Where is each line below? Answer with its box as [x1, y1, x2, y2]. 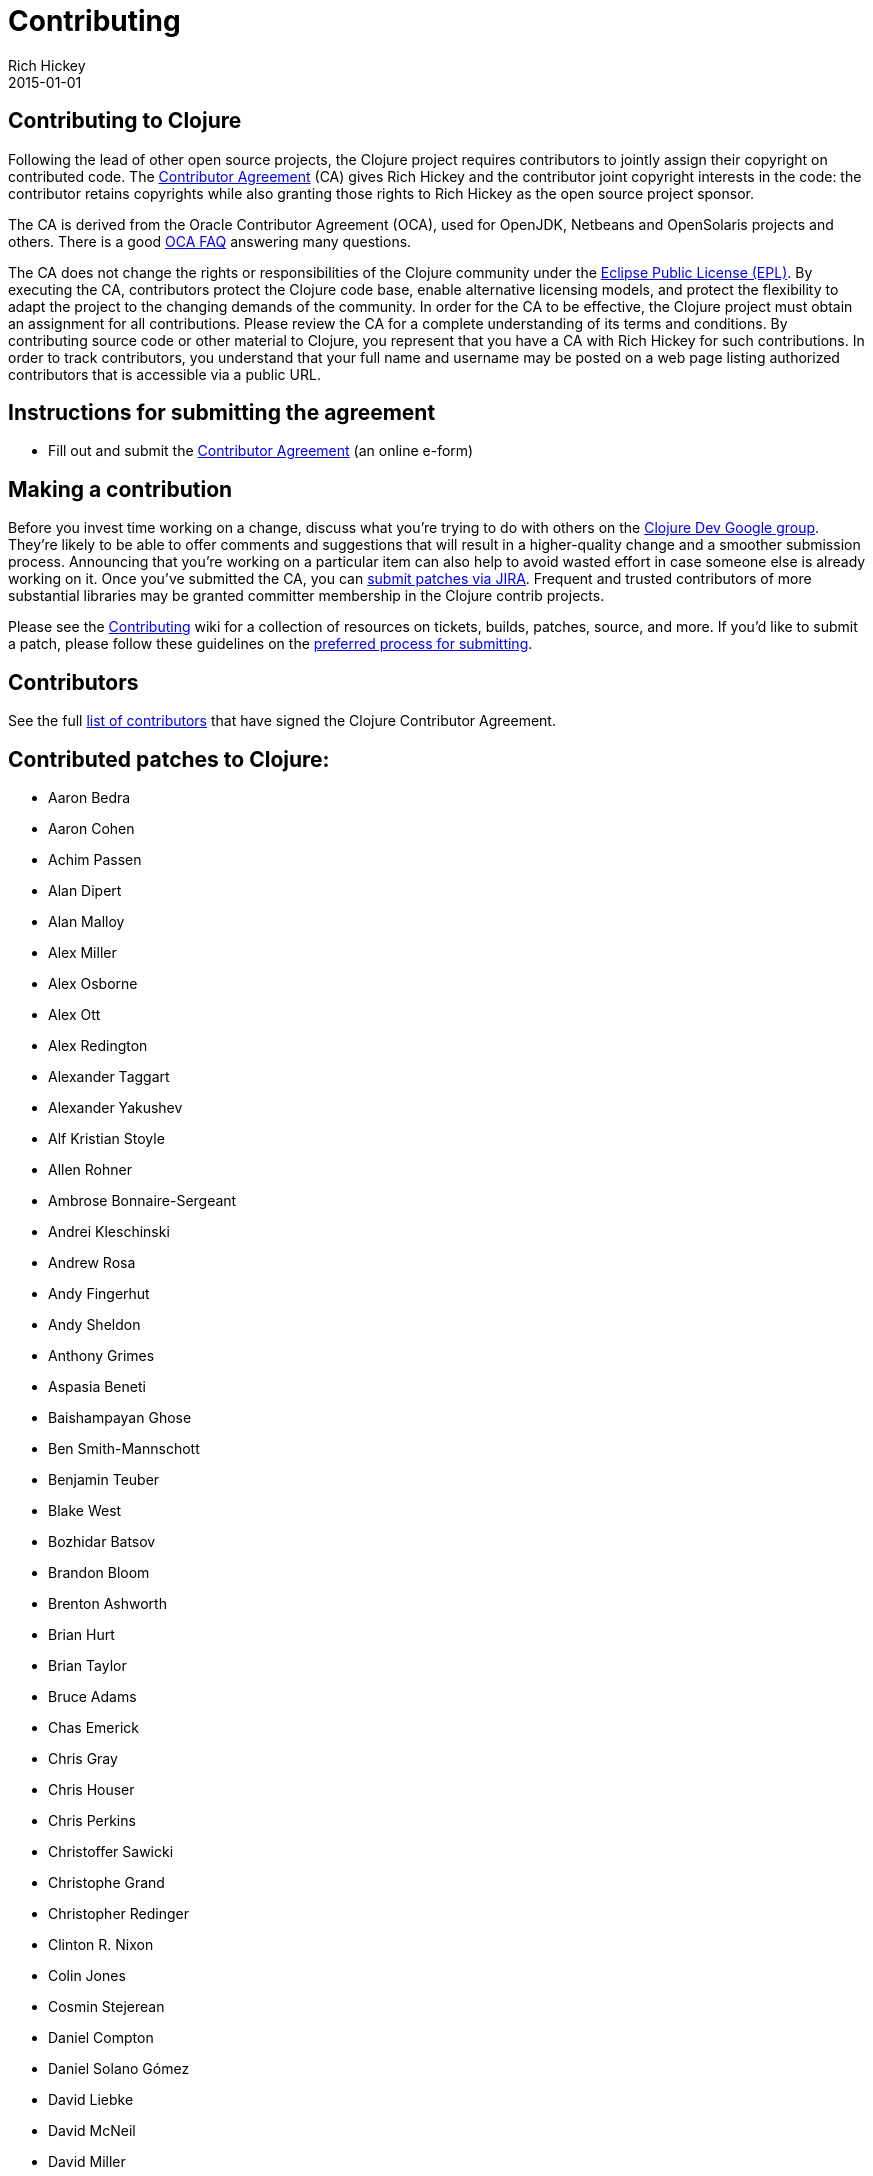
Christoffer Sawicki [48, 1842, 174, 1860]
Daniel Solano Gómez [48, 2059, 190, 2077]
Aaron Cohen [48, 819, 135, 837]
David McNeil [48, 2121, 136, 2139]
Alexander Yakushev [48, 1098, 183, 1116]
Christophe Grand [48, 1873, 165, 1891]
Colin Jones [48, 1966, 126, 1984]
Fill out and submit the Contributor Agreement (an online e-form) [48, 442, 474, 460]
